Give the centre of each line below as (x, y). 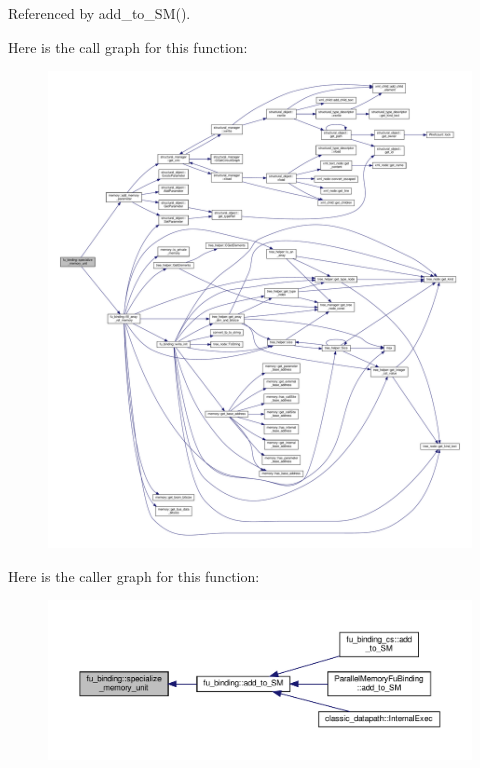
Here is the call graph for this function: (128, 46)
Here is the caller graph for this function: (134, 575)
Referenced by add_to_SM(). (99, 13)
